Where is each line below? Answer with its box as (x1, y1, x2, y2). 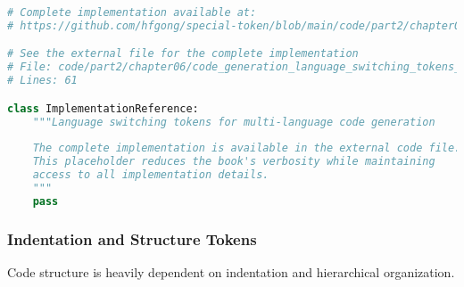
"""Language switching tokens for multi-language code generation (32, 115, 435, 128)
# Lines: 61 (7, 74, 78, 87)
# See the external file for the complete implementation (7, 47, 359, 61)
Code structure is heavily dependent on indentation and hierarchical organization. (7, 262, 455, 281)
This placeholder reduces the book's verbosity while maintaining (32, 155, 435, 168)
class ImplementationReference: (7, 102, 199, 115)
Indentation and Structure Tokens (7, 227, 257, 250)
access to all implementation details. (32, 168, 269, 182)
